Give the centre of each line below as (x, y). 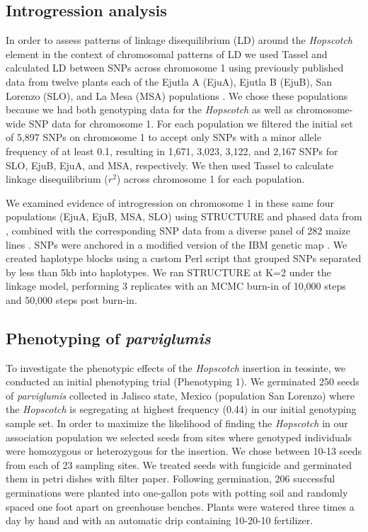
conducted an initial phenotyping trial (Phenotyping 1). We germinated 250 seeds (183, 381)
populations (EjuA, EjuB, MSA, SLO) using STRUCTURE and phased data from (184, 216)
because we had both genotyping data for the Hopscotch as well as (149, 109)
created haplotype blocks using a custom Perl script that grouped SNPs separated (184, 258)
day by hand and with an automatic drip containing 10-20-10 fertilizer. (160, 520)
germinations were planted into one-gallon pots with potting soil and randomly (177, 493)
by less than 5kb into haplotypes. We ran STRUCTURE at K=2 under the (168, 272)
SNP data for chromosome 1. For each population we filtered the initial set (191, 123)
